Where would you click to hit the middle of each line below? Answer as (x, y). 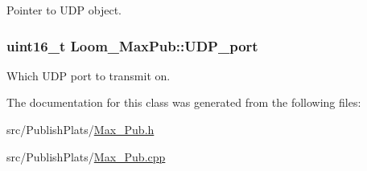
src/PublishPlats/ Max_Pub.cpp (86, 156)
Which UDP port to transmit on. (89, 75)
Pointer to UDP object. (64, 10)
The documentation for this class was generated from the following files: (184, 102)
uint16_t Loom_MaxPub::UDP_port (132, 45)
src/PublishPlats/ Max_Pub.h (80, 129)
